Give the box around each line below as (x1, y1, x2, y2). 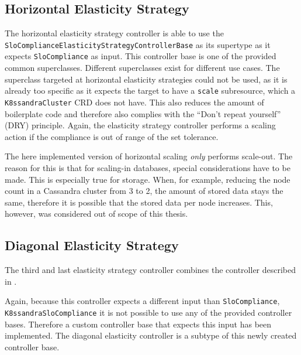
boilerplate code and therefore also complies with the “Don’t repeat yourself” (5, 107, 281, 120)
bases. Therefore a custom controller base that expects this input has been (5, 318, 272, 330)
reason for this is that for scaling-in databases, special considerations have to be (5, 161, 290, 173)
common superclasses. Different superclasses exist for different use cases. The (5, 62, 280, 74)
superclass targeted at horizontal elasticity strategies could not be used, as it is (5, 73, 288, 85)
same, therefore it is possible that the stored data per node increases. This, (5, 196, 273, 208)
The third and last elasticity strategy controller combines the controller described (5, 264, 296, 276)
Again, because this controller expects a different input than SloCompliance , (5, 295, 280, 307)
